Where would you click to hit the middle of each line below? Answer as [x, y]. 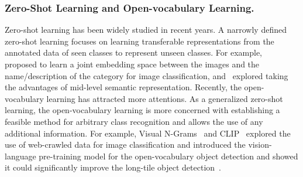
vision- [260, 144]
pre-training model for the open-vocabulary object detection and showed [168, 156]
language [20, 156]
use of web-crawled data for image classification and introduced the [125, 144]
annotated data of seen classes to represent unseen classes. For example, [133, 52]
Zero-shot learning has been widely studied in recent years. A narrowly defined [146, 30]
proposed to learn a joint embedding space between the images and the [132, 64]
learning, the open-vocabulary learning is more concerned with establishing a [142, 110]
